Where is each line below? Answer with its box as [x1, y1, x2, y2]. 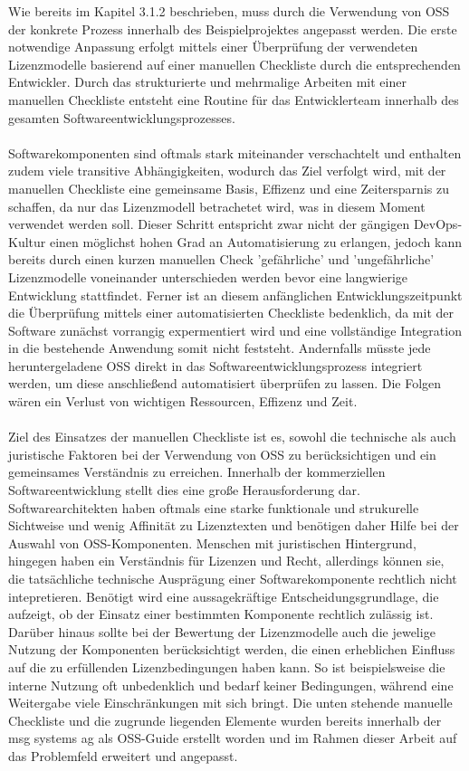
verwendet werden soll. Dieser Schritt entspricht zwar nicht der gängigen [8, 214, 410, 233]
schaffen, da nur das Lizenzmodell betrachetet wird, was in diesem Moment [8, 196, 426, 215]
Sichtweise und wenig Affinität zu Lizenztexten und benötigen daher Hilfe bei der [8, 516, 459, 535]
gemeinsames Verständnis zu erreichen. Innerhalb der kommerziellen [8, 462, 386, 481]
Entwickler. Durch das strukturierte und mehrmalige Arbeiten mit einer [8, 72, 407, 91]
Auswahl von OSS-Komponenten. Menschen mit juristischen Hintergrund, [8, 533, 416, 552]
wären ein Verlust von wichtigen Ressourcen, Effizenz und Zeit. [8, 392, 358, 411]
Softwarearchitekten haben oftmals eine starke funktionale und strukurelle [8, 498, 419, 517]
